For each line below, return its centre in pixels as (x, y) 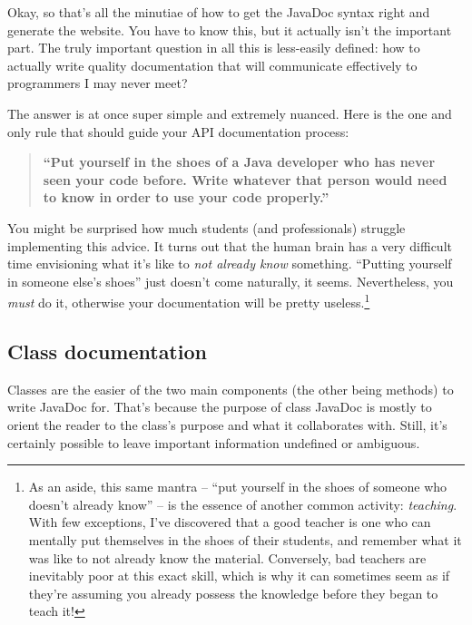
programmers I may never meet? (98, 83)
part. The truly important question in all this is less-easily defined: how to (214, 48)
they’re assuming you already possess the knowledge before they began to (233, 593)
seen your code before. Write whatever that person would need (245, 179)
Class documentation (107, 351)
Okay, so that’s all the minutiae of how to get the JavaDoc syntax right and (219, 12)
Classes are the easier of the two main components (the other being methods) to (231, 389)
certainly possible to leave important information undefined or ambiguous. (214, 442)
